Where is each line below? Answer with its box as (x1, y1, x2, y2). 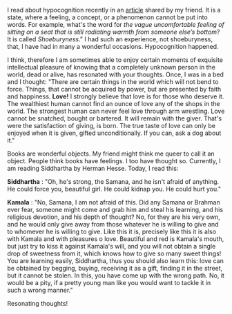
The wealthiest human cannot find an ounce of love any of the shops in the (7, 100, 221, 107)
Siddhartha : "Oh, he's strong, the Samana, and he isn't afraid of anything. (7, 178, 220, 185)
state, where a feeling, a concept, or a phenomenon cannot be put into (7, 13, 209, 21)
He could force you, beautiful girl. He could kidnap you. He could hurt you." (7, 185, 222, 193)
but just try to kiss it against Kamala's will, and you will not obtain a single (7, 242, 216, 250)
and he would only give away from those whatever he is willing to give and (7, 220, 219, 228)
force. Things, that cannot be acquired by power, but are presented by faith (7, 85, 222, 93)
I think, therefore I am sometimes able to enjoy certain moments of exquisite (7, 56, 223, 64)
